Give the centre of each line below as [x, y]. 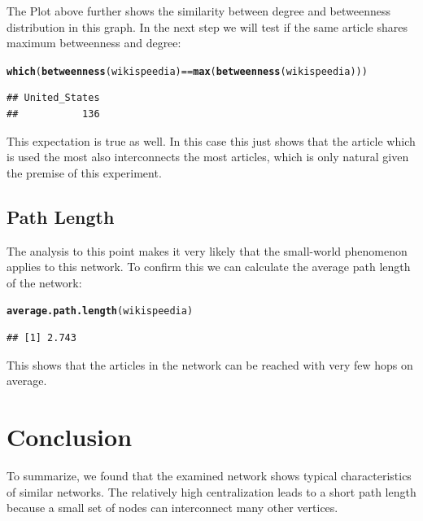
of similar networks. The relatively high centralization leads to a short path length [211, 491]
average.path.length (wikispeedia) [100, 311]
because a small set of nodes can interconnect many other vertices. [172, 508]
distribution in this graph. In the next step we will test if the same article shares [207, 26]
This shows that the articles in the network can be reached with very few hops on [210, 364]
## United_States [53, 98]
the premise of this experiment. [84, 172]
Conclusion [70, 437]
